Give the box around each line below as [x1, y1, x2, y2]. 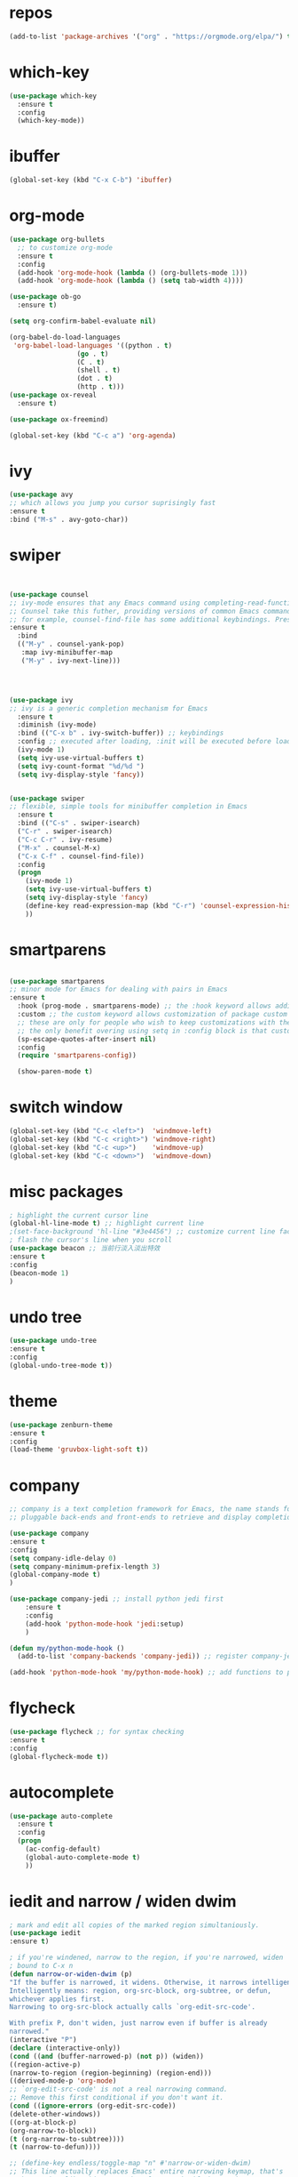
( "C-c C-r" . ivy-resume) [17, 835, 114, 844]
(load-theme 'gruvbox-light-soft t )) [9, 1445, 149, 1454]
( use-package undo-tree [9, 1337, 98, 1346]
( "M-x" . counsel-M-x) [17, 843, 101, 852]
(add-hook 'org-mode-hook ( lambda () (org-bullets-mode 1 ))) [17, 268, 248, 277]
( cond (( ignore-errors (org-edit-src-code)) [9, 2101, 176, 2110]
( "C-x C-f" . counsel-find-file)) [17, 852, 145, 861]
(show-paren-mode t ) [17, 1067, 93, 1076]
